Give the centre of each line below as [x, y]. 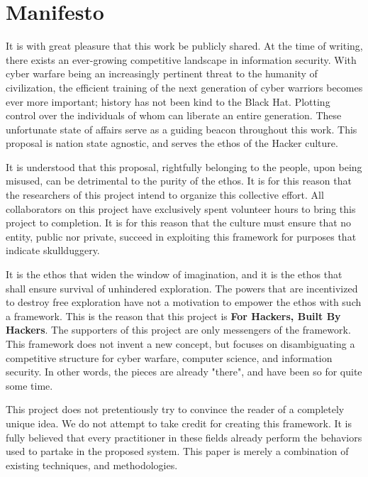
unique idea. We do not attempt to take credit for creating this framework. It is [179, 423]
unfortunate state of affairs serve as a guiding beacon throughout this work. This [182, 129]
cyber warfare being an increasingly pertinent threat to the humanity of [162, 73]
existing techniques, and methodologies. [92, 465]
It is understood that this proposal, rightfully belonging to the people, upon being [184, 166]
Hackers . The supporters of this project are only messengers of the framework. [178, 330]
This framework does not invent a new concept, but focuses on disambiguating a [180, 344]
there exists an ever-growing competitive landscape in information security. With [181, 59]
